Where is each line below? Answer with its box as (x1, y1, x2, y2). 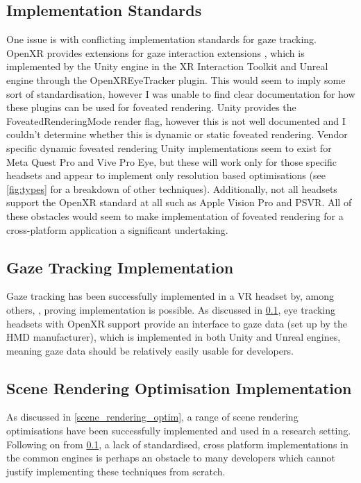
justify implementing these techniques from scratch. (6, 464, 226, 478)
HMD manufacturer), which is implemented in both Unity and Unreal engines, (6, 330, 341, 344)
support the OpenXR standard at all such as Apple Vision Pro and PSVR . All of (6, 195, 352, 210)
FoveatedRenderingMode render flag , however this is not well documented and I (6, 113, 346, 128)
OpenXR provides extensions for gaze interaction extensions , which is (6, 45, 305, 60)
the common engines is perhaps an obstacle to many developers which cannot (6, 450, 335, 465)
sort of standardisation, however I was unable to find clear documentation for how (6, 86, 355, 101)
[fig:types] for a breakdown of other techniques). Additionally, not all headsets (6, 181, 337, 196)
